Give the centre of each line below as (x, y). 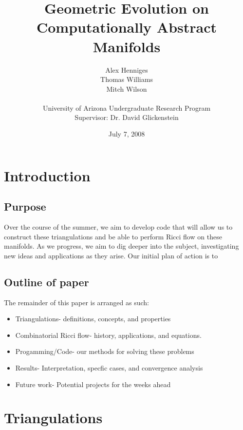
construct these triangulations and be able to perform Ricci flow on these (113, 236)
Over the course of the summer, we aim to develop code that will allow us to (118, 227)
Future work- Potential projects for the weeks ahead (93, 384)
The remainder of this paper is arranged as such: (77, 302)
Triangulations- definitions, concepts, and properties (93, 319)
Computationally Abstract (127, 27)
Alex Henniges (127, 69)
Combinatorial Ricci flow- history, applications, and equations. (108, 335)
